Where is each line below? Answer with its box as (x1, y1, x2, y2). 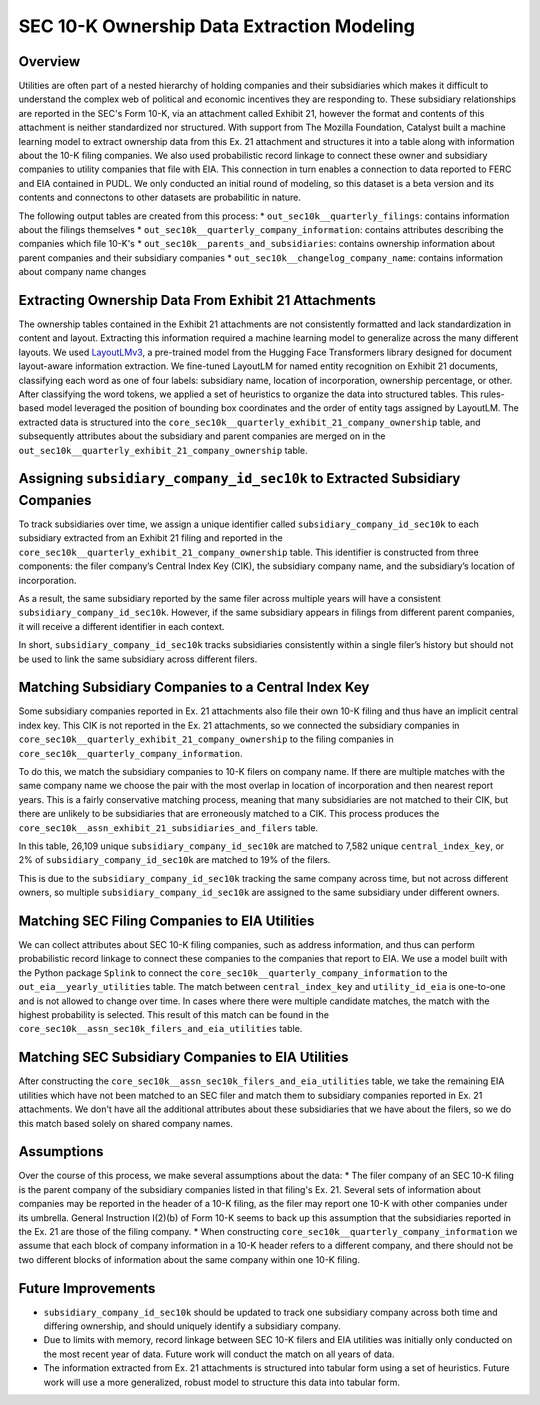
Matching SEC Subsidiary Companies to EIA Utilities (18, 1049, 349, 1066)
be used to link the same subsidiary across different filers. (18, 653, 258, 665)
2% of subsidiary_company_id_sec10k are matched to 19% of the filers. (18, 854, 331, 866)
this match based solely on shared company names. (18, 1117, 234, 1129)
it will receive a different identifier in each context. (18, 620, 225, 632)
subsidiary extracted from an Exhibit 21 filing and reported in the (18, 532, 284, 544)
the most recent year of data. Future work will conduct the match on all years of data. (43, 1348, 395, 1360)
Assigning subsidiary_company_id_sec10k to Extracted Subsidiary (18, 470, 461, 487)
